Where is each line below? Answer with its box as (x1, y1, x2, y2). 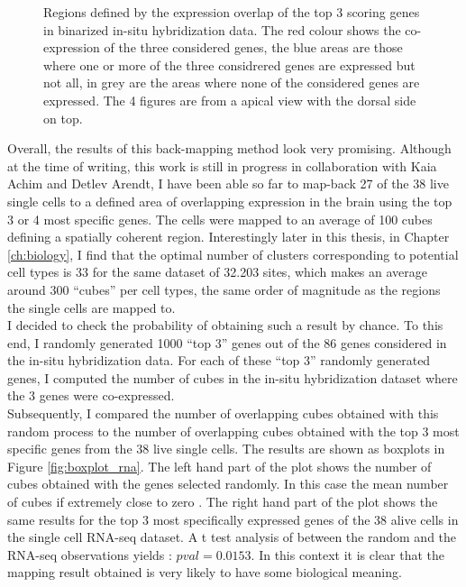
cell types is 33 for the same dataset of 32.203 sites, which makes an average (7, 262, 428, 281)
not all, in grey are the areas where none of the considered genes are (43, 73, 420, 92)
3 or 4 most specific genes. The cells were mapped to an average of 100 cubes (7, 209, 433, 228)
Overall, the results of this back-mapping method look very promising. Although (7, 139, 452, 158)
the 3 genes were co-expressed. (7, 386, 175, 405)
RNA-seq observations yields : (7, 545, 172, 564)
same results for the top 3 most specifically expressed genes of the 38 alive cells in (7, 509, 459, 528)
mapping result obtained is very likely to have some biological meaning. (7, 563, 402, 582)
